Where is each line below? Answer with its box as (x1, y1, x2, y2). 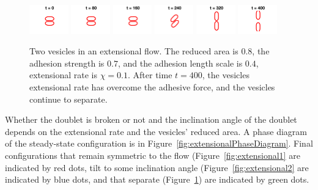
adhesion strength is (29, 56, 105, 69)
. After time (128, 68, 172, 81)
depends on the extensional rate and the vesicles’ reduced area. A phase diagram (5, 125, 308, 137)
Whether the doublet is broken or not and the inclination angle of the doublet (5, 113, 297, 126)
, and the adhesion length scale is (117, 56, 243, 69)
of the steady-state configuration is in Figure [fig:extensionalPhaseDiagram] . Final (5, 137, 313, 150)
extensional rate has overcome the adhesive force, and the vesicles (29, 81, 275, 93)
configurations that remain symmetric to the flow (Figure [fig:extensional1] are (5, 148, 300, 161)
